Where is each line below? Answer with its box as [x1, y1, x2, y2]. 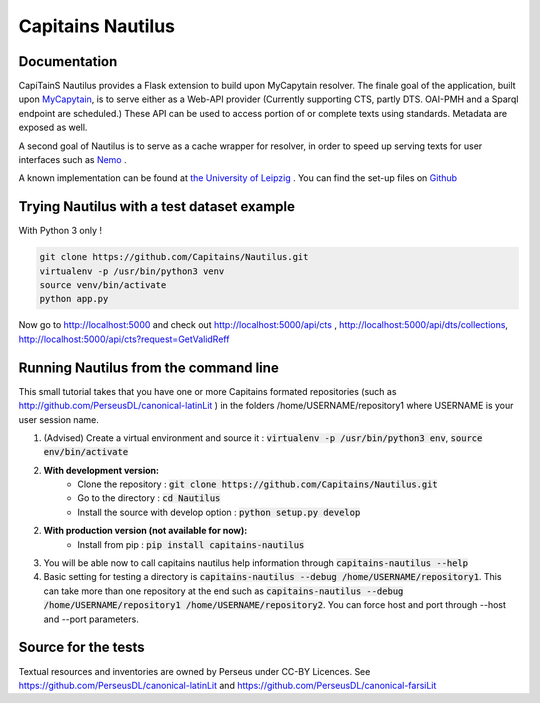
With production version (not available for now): [43, 525, 248, 537]
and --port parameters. [43, 613, 139, 625]
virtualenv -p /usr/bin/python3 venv [39, 265, 225, 277]
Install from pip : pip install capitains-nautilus [77, 538, 305, 550]
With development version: [43, 464, 160, 476]
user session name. [18, 413, 99, 425]
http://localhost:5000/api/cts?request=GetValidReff [18, 333, 230, 345]
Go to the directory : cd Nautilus [77, 492, 221, 504]
